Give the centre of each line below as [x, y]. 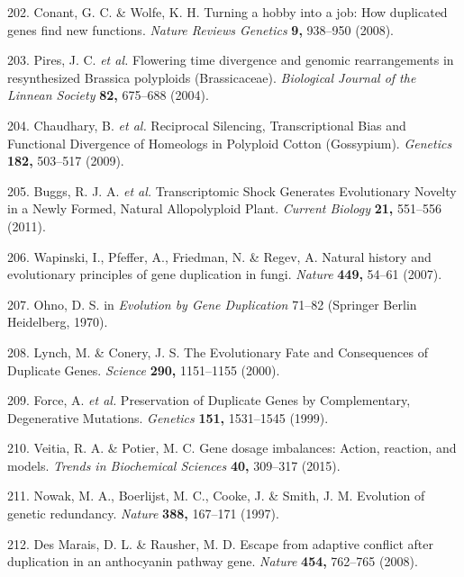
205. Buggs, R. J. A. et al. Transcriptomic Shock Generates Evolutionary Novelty [232, 190]
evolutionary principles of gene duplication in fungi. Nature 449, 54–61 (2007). [225, 274]
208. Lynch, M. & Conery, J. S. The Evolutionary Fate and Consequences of [218, 352]
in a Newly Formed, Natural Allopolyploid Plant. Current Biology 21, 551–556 [224, 208]
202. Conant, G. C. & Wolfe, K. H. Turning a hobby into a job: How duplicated [227, 12]
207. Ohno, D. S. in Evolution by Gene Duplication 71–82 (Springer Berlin [212, 304]
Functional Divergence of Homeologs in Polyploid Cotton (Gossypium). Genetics [230, 143]
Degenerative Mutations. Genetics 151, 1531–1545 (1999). [168, 417]
